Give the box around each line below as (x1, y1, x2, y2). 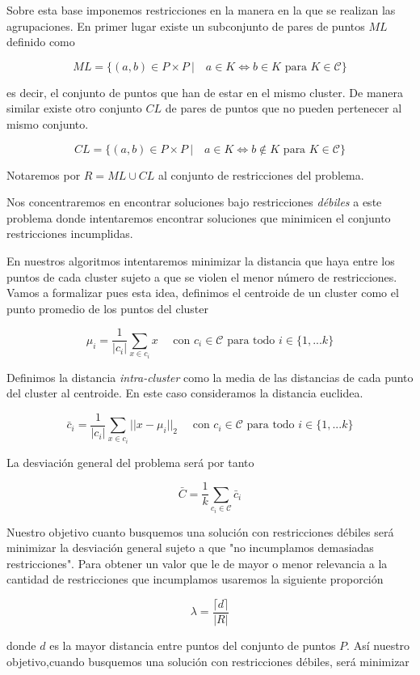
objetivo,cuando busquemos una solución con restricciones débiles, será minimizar (6, 652, 409, 669)
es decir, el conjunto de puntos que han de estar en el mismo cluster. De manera (6, 83, 404, 100)
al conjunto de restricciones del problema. (158, 166, 364, 183)
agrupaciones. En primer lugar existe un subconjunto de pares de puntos (6, 17, 365, 34)
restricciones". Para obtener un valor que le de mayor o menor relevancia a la (6, 554, 388, 571)
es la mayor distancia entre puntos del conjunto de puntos (49, 636, 336, 653)
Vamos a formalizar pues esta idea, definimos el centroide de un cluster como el (6, 284, 399, 301)
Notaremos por (6, 166, 81, 183)
